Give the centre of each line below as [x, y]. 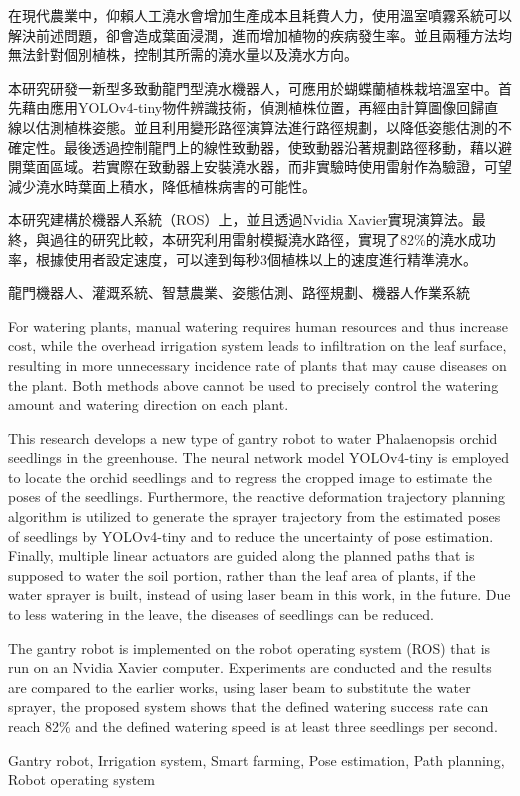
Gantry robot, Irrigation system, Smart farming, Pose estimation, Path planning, [256, 759]
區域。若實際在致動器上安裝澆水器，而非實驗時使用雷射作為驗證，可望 [280, 166]
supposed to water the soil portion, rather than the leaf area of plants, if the [242, 574]
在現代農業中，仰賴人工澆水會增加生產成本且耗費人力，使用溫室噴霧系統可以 [260, 15]
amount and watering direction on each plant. [148, 404]
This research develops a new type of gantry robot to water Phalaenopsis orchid [253, 437]
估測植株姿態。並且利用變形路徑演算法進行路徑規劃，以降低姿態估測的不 [273, 126]
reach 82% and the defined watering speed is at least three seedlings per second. [253, 726]
